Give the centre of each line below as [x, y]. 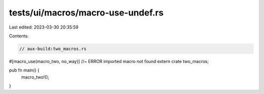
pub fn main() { [24, 70]
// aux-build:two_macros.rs [53, 49]
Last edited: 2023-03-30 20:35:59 [44, 27]
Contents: [19, 36]
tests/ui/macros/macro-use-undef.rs [86, 13]
